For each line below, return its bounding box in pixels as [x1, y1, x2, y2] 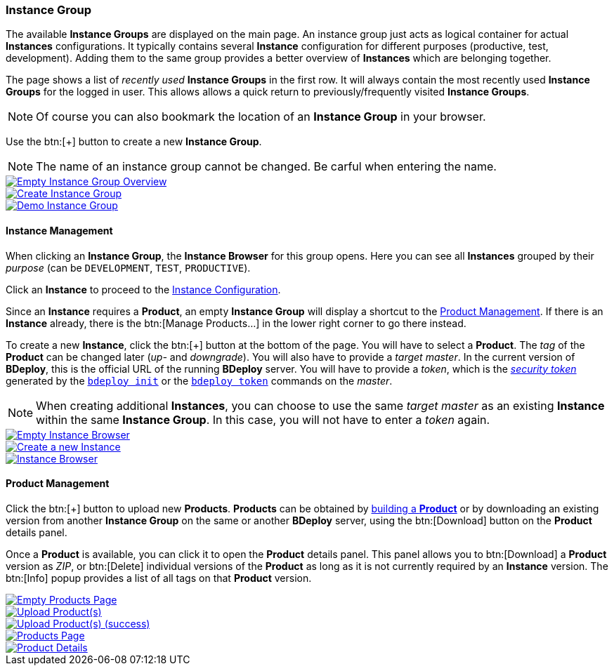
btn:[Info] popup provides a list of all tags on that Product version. [6, 571, 312, 584]
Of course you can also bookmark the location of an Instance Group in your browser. [36, 109, 486, 124]
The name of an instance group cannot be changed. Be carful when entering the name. [36, 159, 497, 174]
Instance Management [6, 224, 113, 237]
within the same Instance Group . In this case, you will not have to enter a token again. [36, 412, 490, 427]
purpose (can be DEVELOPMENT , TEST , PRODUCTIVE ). [6, 261, 251, 274]
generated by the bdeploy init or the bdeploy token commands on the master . [6, 374, 393, 387]
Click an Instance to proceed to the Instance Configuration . [6, 283, 281, 295]
